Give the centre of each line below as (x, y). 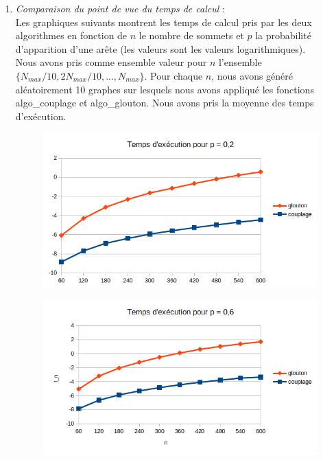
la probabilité (283, 35)
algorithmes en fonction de (71, 35)
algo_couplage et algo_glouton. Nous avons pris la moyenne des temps (165, 103)
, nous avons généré (252, 75)
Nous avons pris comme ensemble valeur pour (111, 62)
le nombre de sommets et (191, 35)
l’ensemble (240, 62)
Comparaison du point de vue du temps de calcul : (120, 8)
